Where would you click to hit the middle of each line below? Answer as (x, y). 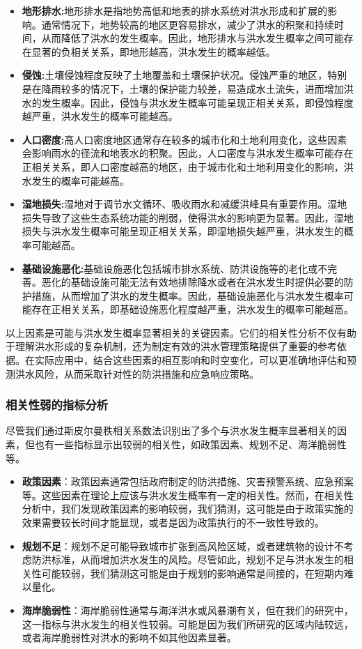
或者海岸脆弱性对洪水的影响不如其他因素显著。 (129, 637)
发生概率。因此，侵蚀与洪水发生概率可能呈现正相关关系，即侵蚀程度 (197, 102)
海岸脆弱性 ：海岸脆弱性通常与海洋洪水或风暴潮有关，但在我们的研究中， (188, 610)
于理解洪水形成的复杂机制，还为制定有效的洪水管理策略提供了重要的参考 (171, 346)
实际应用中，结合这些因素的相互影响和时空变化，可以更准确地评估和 (190, 360)
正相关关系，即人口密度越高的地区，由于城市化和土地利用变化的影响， (183, 166)
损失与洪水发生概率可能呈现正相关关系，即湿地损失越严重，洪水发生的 (183, 231)
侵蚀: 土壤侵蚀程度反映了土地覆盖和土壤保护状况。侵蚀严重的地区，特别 (184, 75)
